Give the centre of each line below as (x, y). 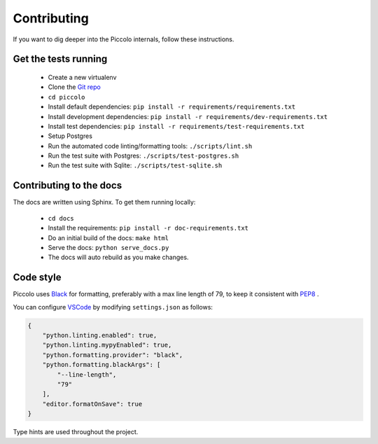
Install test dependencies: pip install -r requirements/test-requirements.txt (176, 126)
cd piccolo (66, 97)
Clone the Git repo (74, 87)
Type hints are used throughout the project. (76, 432)
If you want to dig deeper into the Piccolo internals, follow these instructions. (124, 39)
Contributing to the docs (68, 186)
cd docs (61, 218)
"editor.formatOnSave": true (92, 404)
